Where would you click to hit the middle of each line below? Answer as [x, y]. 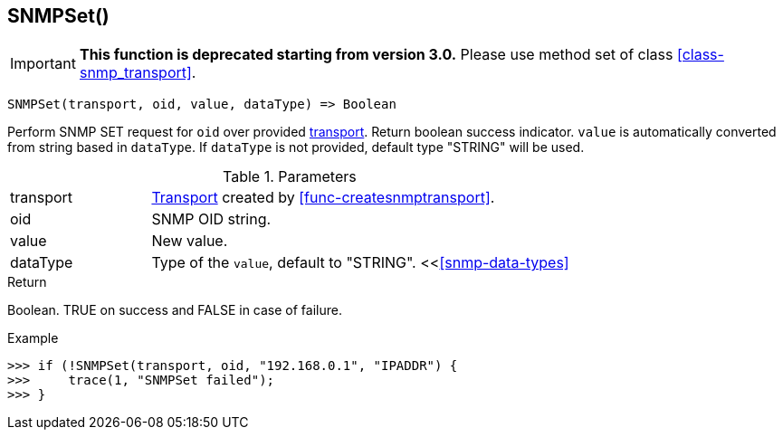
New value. [190, 241]
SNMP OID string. [211, 219]
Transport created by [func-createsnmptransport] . [323, 198]
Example [33, 338]
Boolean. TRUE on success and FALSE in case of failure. [175, 310]
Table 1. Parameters [290, 177]
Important [43, 64]
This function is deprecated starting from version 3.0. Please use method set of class [376, 55]
